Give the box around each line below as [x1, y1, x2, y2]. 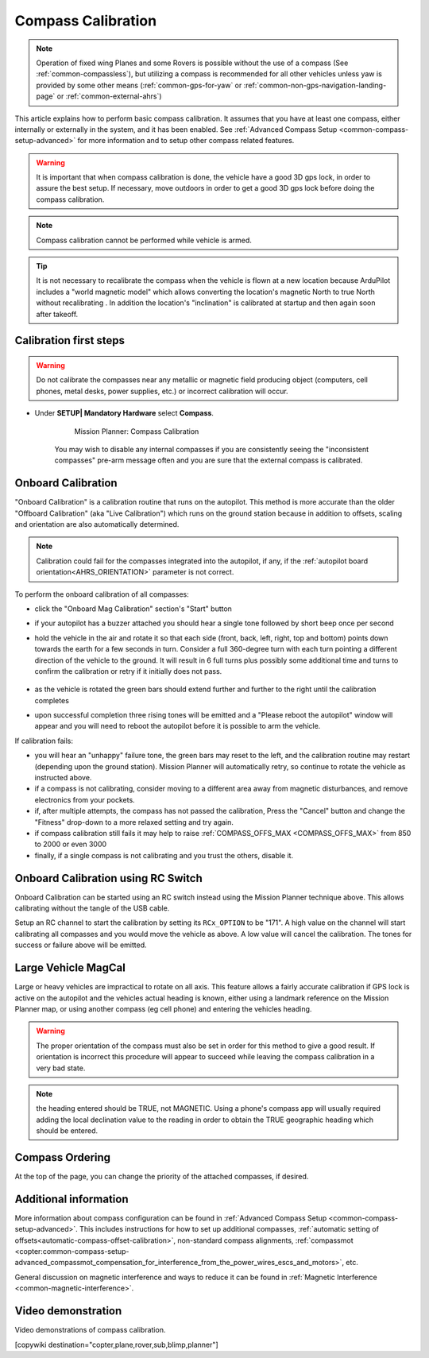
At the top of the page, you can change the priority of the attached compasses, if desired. [14, 1171, 309, 1181]
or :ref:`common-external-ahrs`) [56, 91, 162, 101]
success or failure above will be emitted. [14, 940, 147, 950]
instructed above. [34, 773, 92, 783]
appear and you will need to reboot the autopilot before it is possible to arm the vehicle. [34, 722, 321, 731]
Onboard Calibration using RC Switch [14, 871, 203, 885]
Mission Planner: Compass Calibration [74, 426, 199, 436]
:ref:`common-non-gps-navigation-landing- [243, 80, 387, 90]
